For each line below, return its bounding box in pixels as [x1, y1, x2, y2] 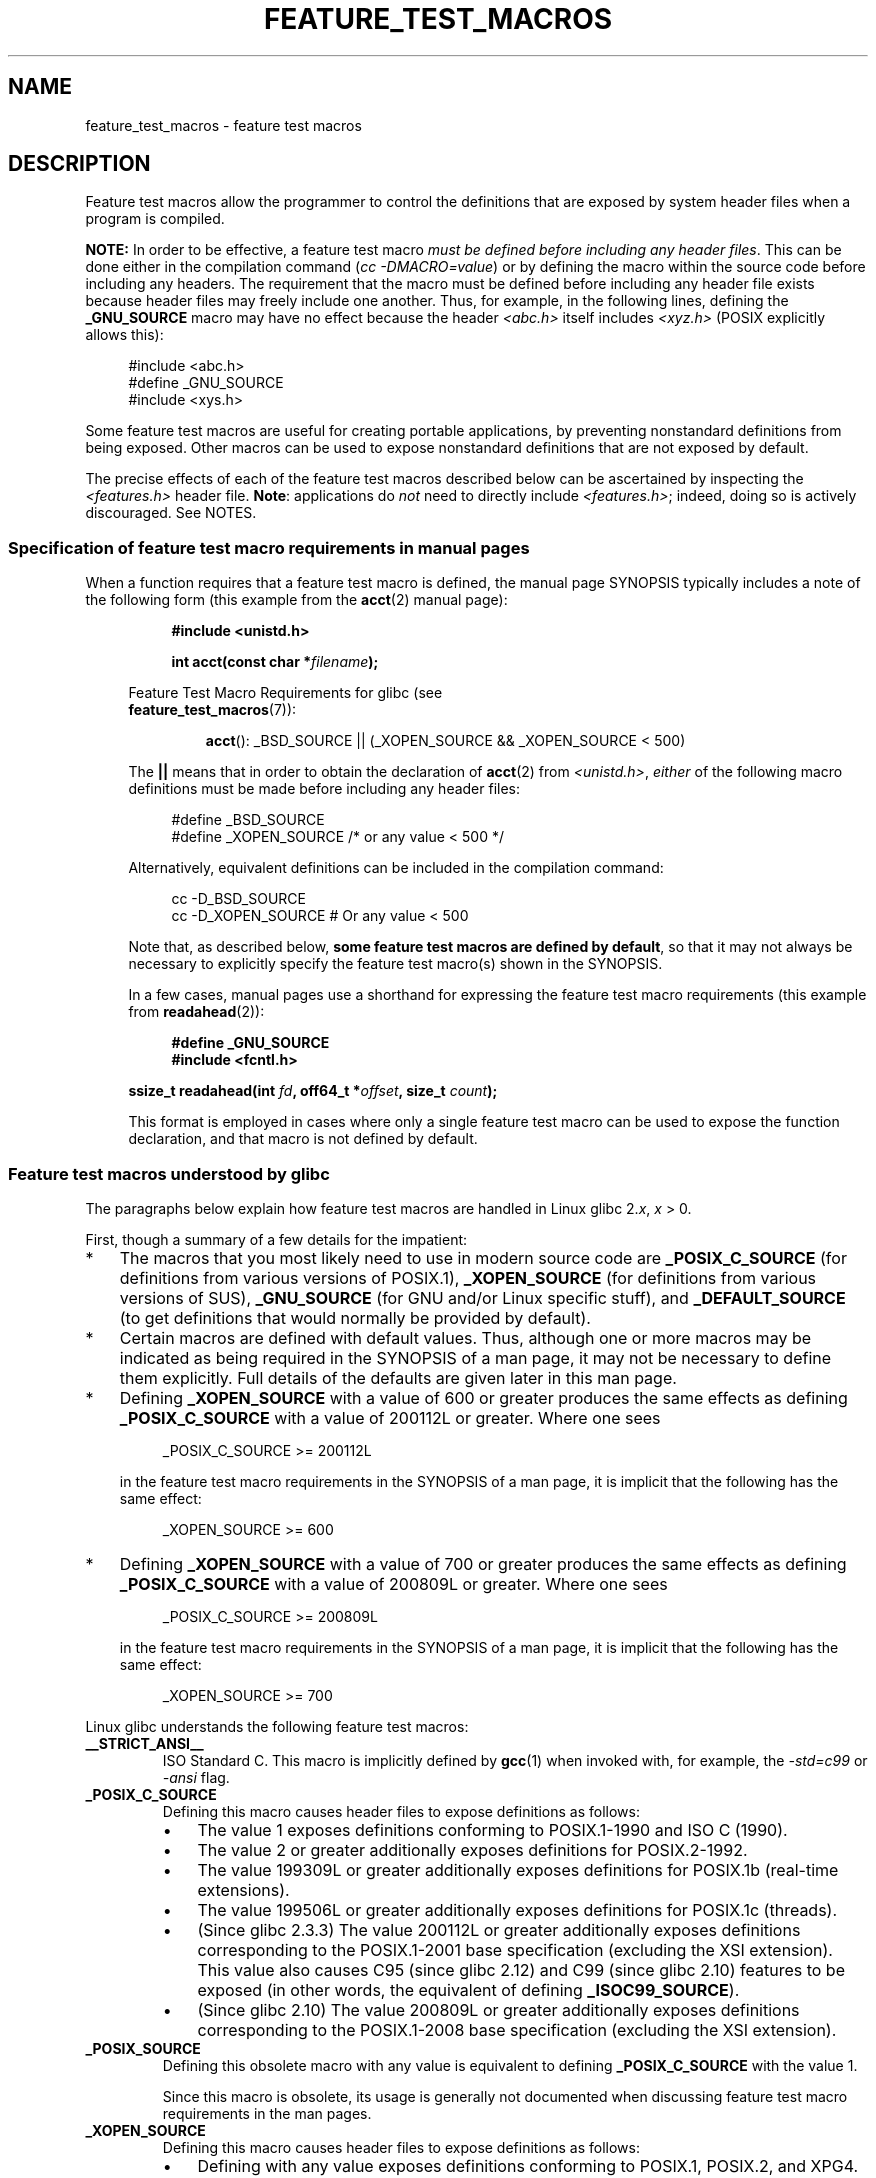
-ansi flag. [162, 1768, 230, 1786]
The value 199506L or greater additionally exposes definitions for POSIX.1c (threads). [197, 1899, 838, 1920]
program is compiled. [85, 210, 225, 228]
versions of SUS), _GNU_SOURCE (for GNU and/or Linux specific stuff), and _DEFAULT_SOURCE [119, 1287, 846, 1308]
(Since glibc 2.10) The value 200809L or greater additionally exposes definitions [197, 1999, 800, 2020]
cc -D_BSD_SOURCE [171, 890, 307, 908]
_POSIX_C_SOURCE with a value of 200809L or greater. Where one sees [119, 1573, 668, 1594]
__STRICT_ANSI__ [85, 1734, 204, 1752]
